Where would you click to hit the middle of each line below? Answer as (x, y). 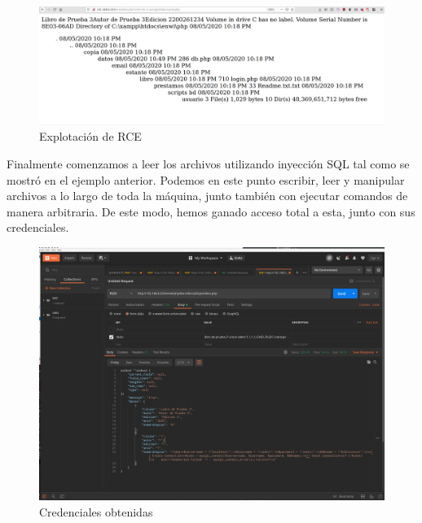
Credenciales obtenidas (96, 511)
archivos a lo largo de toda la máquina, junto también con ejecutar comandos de (207, 196)
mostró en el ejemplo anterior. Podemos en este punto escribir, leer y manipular (206, 179)
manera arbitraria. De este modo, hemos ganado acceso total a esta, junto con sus (211, 211)
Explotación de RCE (90, 136)
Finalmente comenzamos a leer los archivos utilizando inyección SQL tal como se (208, 163)
